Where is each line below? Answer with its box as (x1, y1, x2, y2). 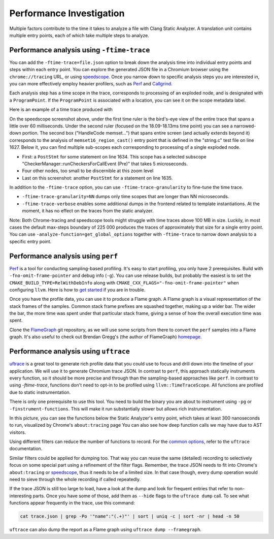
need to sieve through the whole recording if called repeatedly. (9, 477, 141, 483)
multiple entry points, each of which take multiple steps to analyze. (9, 32, 150, 38)
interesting (9, 493, 32, 499)
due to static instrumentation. (9, 389, 71, 395)
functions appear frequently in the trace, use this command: (9, 500, 135, 506)
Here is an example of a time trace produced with (9, 107, 113, 113)
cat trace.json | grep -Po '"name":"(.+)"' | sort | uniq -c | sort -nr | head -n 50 (20, 514, 239, 519)
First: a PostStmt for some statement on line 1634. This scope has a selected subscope (22, 153, 207, 160)
